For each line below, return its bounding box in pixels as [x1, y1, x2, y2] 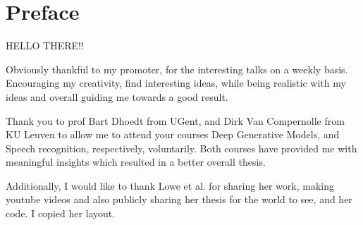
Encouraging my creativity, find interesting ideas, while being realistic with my [6, 75, 346, 90]
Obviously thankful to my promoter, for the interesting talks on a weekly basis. [6, 61, 348, 76]
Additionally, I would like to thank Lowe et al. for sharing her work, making [6, 178, 334, 193]
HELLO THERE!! [6, 38, 84, 53]
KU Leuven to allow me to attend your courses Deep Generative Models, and [6, 127, 340, 142]
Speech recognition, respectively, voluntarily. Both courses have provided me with [6, 140, 357, 155]
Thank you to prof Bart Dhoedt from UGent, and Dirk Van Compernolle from [6, 113, 345, 128]
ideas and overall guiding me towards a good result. [6, 89, 228, 104]
